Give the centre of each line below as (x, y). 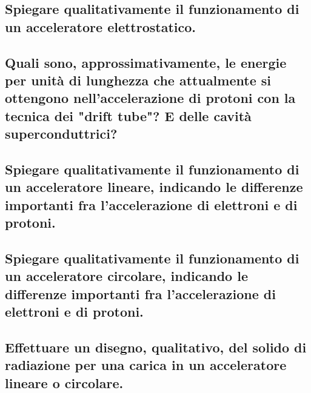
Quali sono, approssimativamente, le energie (146, 62)
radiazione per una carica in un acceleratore (146, 365)
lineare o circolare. (64, 382)
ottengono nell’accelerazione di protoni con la (150, 98)
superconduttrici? (61, 134)
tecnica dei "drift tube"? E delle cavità (128, 115)
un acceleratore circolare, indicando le (126, 276)
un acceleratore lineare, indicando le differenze (154, 187)
